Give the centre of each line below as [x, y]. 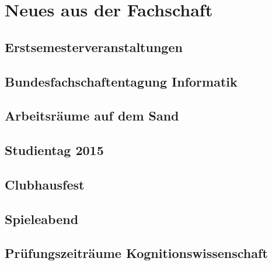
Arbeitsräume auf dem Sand [92, 116]
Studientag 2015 [54, 150]
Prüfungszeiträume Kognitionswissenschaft [136, 253]
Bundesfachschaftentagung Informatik [121, 81]
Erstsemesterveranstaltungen [94, 47]
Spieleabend [42, 218]
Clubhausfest [45, 184]
